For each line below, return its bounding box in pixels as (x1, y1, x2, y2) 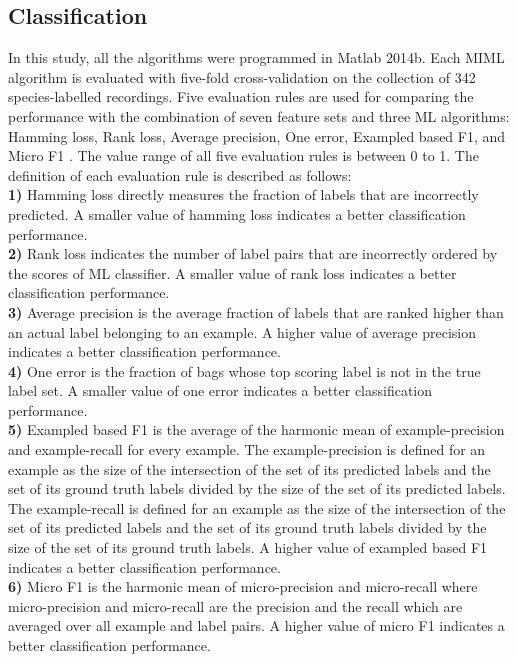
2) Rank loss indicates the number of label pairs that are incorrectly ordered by (8, 243, 498, 264)
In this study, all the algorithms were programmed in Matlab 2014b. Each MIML (8, 47, 505, 68)
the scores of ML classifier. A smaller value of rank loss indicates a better (8, 262, 457, 283)
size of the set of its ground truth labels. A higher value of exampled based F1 (8, 537, 488, 558)
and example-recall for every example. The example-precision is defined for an (8, 439, 486, 460)
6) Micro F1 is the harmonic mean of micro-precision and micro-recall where (8, 576, 478, 597)
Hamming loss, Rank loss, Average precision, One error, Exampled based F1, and (8, 125, 506, 146)
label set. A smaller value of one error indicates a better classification (8, 380, 433, 401)
